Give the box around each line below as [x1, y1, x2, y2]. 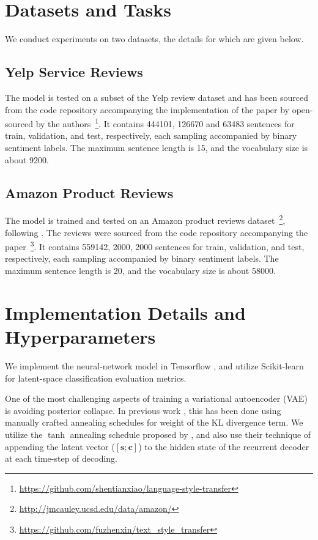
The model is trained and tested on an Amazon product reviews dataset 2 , [5, 212, 286, 226]
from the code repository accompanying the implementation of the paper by [5, 103, 289, 116]
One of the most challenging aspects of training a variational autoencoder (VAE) [5, 392, 308, 405]
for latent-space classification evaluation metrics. [5, 371, 187, 384]
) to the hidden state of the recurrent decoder [138, 440, 309, 453]
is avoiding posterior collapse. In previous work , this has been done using [5, 404, 281, 416]
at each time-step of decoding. [5, 452, 118, 465]
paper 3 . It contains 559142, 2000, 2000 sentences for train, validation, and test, [5, 239, 305, 253]
